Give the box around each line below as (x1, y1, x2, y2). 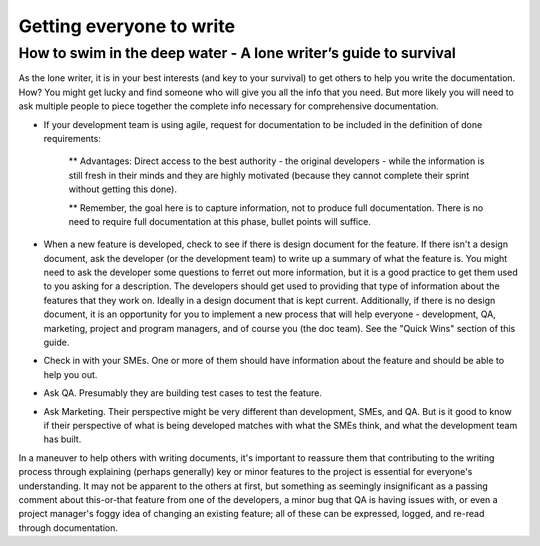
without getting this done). (68, 183, 177, 195)
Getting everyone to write (18, 15, 235, 37)
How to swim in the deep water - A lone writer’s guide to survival (18, 44, 457, 62)
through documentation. (18, 521, 119, 534)
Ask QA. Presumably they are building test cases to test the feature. (43, 387, 322, 399)
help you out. (43, 368, 98, 380)
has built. (43, 433, 82, 445)
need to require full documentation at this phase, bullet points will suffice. (68, 215, 372, 227)
